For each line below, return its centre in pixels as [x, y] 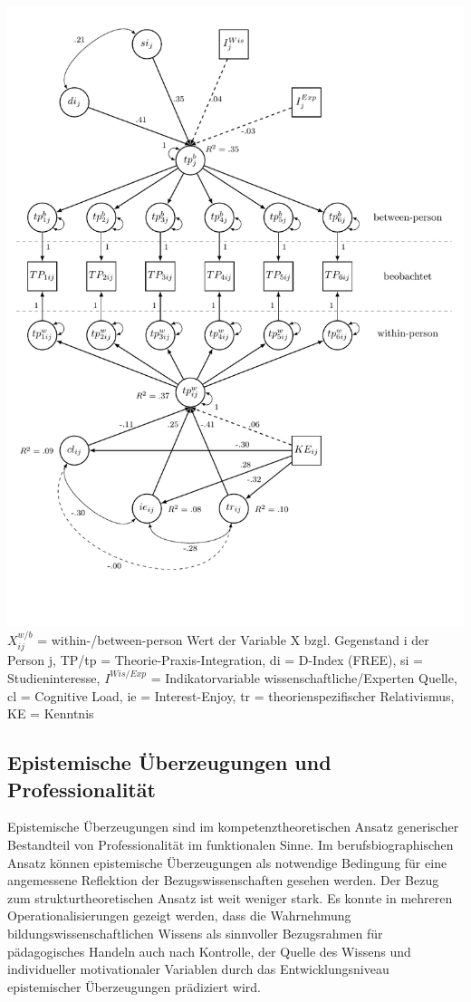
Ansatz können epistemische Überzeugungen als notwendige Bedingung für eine [227, 862]
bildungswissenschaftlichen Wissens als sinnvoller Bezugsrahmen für [195, 933]
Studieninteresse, [54, 677]
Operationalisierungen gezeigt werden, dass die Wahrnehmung [179, 915]
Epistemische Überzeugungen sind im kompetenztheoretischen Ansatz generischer [233, 827]
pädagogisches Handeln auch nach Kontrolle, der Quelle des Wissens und [209, 951]
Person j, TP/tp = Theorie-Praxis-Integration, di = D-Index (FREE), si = [215, 660]
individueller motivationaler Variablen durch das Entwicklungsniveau [198, 969]
